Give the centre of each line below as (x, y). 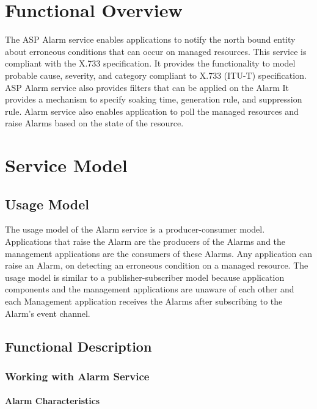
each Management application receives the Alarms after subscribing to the (144, 301)
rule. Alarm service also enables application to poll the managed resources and (152, 111)
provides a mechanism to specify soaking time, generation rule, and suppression (154, 99)
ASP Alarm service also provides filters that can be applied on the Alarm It (147, 87)
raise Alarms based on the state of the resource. (94, 123)
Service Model (66, 165)
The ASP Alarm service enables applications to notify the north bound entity (150, 39)
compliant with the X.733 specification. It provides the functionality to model (150, 63)
